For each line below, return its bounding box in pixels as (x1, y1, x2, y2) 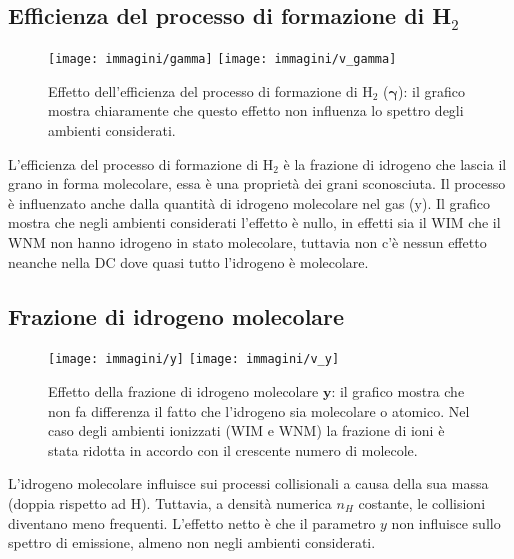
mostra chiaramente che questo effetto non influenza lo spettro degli (48, 100, 464, 121)
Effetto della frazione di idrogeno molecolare (48, 381, 319, 402)
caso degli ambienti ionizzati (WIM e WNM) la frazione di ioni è (48, 420, 445, 441)
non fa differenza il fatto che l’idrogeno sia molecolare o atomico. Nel (48, 400, 470, 421)
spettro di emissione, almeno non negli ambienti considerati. (8, 532, 376, 553)
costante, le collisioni (358, 493, 486, 514)
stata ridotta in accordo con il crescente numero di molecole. (48, 439, 418, 460)
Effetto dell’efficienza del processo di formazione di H (48, 80, 373, 101)
